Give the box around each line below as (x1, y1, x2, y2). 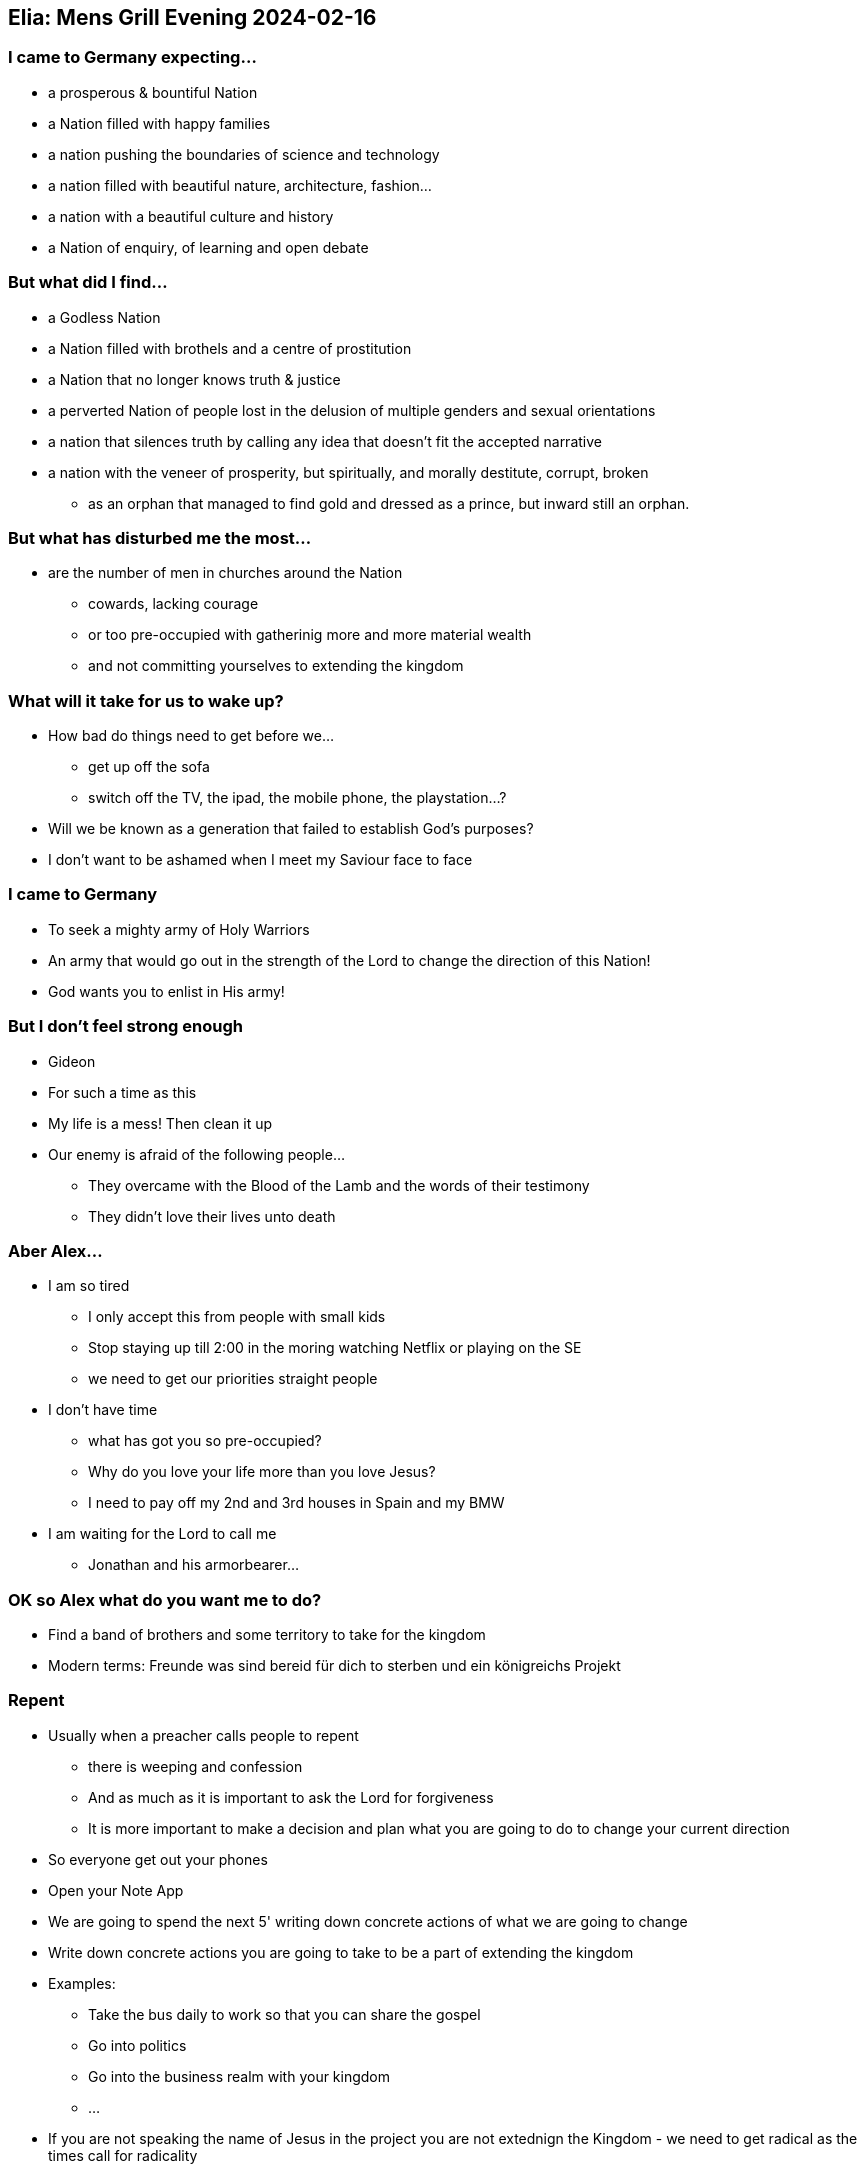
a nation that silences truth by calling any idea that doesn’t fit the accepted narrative (48, 432, 602, 450)
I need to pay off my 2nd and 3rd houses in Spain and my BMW (88, 1494, 505, 1512)
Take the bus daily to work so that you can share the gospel (88, 2005, 481, 2023)
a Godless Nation (48, 308, 161, 326)
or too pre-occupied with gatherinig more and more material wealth (88, 626, 532, 644)
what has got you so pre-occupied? (88, 1432, 322, 1450)
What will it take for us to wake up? (8, 690, 284, 711)
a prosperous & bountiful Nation (48, 83, 258, 101)
